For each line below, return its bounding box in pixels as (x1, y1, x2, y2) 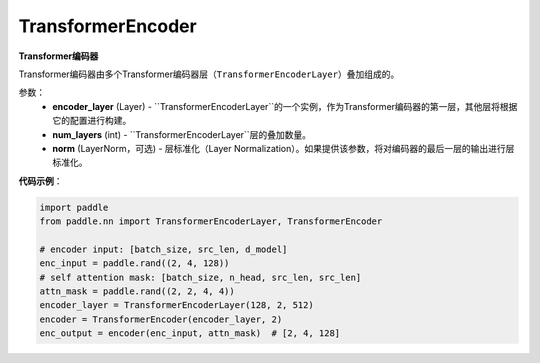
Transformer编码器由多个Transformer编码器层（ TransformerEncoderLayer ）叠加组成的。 (18, 68, 400, 80)
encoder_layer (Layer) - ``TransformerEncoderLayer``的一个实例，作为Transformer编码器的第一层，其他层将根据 (52, 100, 518, 112)
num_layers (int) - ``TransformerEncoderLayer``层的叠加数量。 (52, 128, 312, 140)
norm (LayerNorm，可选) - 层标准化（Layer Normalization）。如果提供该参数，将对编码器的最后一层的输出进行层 (52, 142, 515, 154)
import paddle (39, 201, 109, 213)
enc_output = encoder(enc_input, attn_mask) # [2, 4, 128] (39, 328, 341, 339)
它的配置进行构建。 (52, 115, 132, 127)
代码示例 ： (18, 175, 63, 187)
